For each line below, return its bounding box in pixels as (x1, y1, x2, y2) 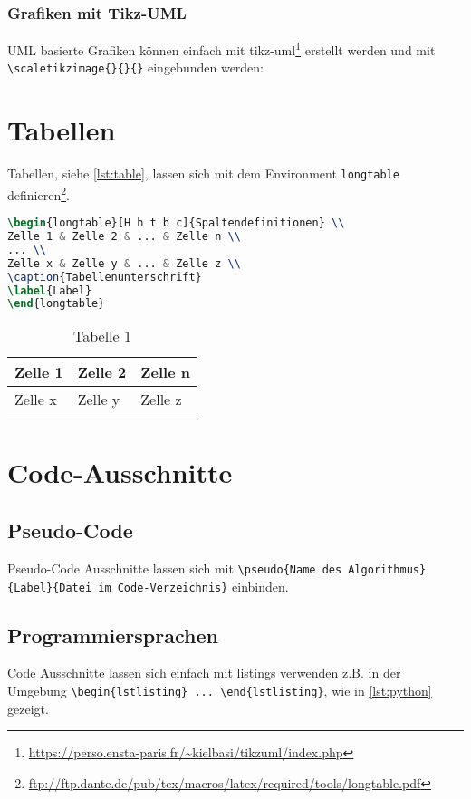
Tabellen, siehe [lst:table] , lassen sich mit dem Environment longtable (7, 164, 399, 183)
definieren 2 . (7, 182, 70, 204)
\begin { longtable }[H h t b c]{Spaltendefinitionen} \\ (7, 217, 345, 230)
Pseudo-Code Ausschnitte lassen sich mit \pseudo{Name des (7, 558, 342, 577)
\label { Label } (7, 284, 92, 297)
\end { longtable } (7, 297, 105, 311)
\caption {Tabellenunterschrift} (7, 270, 202, 284)
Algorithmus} (348, 563, 427, 576)
